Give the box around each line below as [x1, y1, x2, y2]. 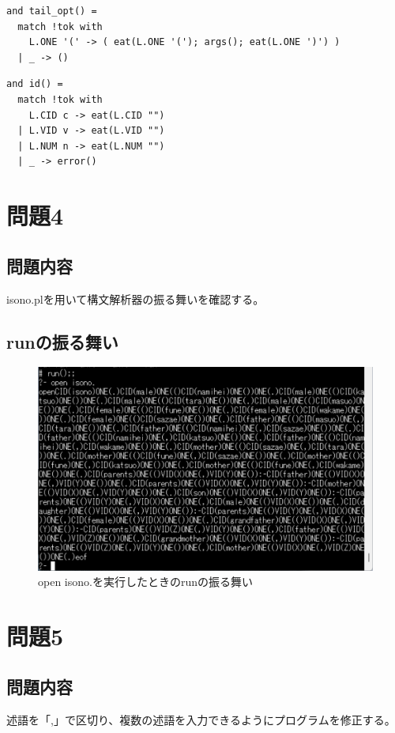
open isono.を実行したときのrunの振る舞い [38, 573, 253, 590]
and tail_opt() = [6, 6, 97, 17]
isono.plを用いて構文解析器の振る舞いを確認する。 [6, 290, 265, 307]
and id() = [6, 78, 63, 90]
